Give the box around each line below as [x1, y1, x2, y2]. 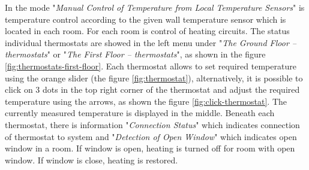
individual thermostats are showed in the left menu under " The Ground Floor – [5, 36, 296, 48]
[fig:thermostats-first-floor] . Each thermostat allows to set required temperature [5, 59, 296, 72]
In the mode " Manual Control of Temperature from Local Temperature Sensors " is [5, 1, 305, 13]
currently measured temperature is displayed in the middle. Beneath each [5, 107, 275, 119]
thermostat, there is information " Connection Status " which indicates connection [5, 118, 300, 130]
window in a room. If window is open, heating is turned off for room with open [5, 142, 295, 154]
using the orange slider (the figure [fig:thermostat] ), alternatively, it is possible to [5, 71, 303, 84]
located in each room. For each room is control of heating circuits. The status [5, 25, 290, 37]
